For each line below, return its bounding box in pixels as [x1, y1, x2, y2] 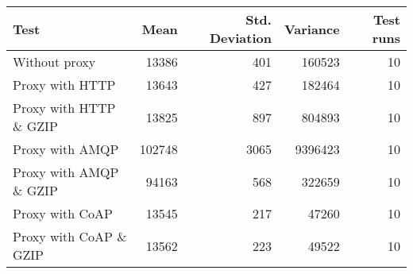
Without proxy [13, 52, 96, 71]
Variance [284, 19, 340, 38]
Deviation [209, 29, 272, 47]
